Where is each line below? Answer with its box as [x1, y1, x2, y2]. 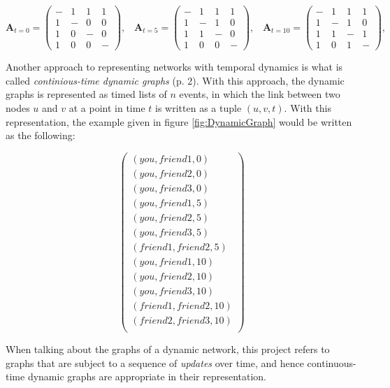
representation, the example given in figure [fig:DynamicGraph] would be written [6, 114, 352, 129]
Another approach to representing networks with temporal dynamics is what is [6, 59, 343, 74]
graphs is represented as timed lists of [6, 87, 167, 101]
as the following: [6, 128, 75, 143]
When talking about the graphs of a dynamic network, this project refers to [6, 342, 330, 357]
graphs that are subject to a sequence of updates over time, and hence [6, 355, 304, 370]
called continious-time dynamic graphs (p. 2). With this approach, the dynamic [6, 73, 345, 87]
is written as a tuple [155, 100, 242, 115]
